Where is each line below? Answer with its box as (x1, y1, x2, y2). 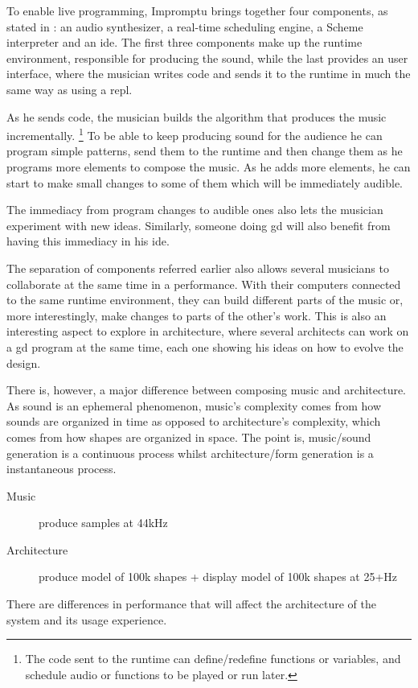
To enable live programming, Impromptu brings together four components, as (6, 2, 388, 19)
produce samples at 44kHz (39, 514, 168, 531)
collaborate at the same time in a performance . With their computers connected (6, 275, 401, 292)
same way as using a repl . (6, 80, 133, 97)
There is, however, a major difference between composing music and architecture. (6, 381, 407, 398)
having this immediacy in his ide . (6, 233, 170, 249)
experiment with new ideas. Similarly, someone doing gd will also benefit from (6, 216, 391, 233)
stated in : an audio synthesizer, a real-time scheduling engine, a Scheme (6, 18, 363, 35)
